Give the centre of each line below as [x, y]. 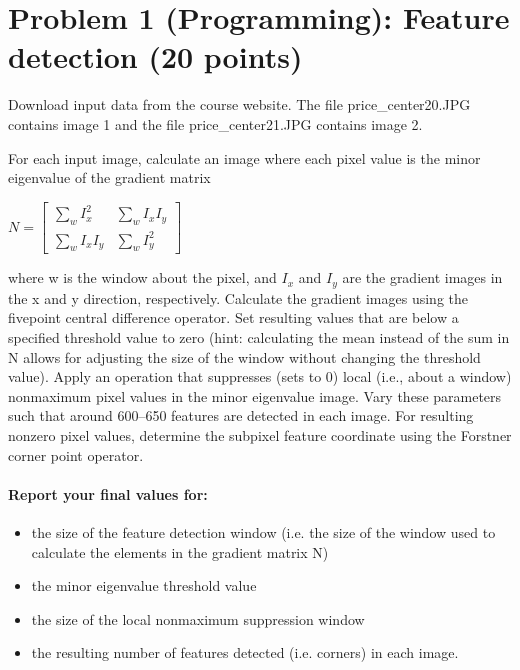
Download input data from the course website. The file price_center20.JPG [239, 104]
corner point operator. [76, 454]
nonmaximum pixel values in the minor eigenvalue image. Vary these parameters [255, 395]
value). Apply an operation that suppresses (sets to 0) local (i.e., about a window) [260, 376]
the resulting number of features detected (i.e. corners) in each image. [245, 652]
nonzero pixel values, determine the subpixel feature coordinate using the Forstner [260, 434]
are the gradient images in [422, 277]
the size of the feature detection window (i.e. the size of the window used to [263, 531]
